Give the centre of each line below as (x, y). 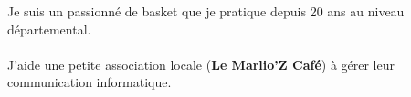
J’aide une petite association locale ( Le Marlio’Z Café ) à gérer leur (201, 64)
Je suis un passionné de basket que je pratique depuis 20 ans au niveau (206, 11)
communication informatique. (90, 82)
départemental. (49, 29)
